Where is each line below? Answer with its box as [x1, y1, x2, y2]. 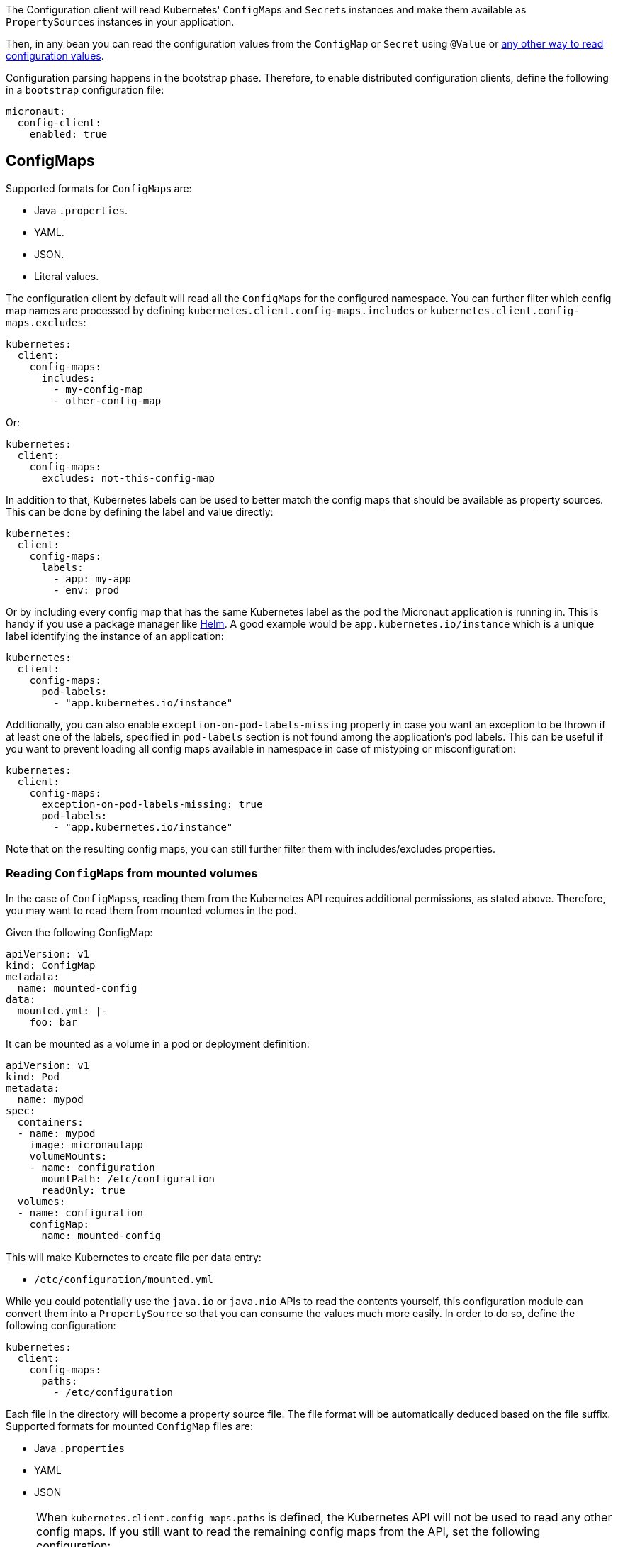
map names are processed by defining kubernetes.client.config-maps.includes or [6, 304, 427, 316]
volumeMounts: [29, 1150, 108, 1162]
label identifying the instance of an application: [6, 629, 224, 642]
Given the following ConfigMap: [6, 926, 153, 938]
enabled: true [29, 128, 108, 140]
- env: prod [53, 584, 120, 596]
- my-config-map [53, 383, 143, 395]
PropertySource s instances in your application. [6, 16, 235, 28]
